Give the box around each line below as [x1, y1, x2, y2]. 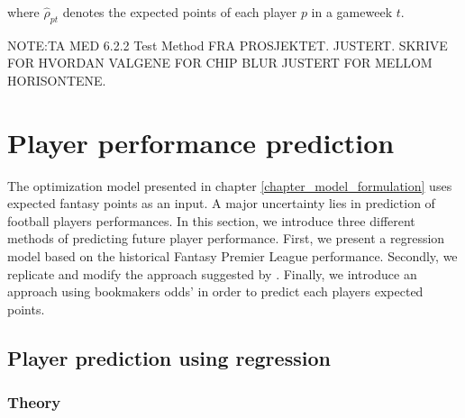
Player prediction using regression [7, 343, 331, 371]
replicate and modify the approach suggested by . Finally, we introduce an [7, 264, 417, 283]
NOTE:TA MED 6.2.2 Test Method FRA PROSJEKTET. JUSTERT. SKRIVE [7, 35, 448, 54]
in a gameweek [311, 3, 393, 21]
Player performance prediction [7, 123, 395, 160]
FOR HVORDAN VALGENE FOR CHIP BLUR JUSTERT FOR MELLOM [7, 53, 433, 72]
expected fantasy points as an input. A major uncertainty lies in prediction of [7, 194, 435, 213]
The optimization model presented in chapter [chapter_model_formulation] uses [7, 176, 452, 195]
